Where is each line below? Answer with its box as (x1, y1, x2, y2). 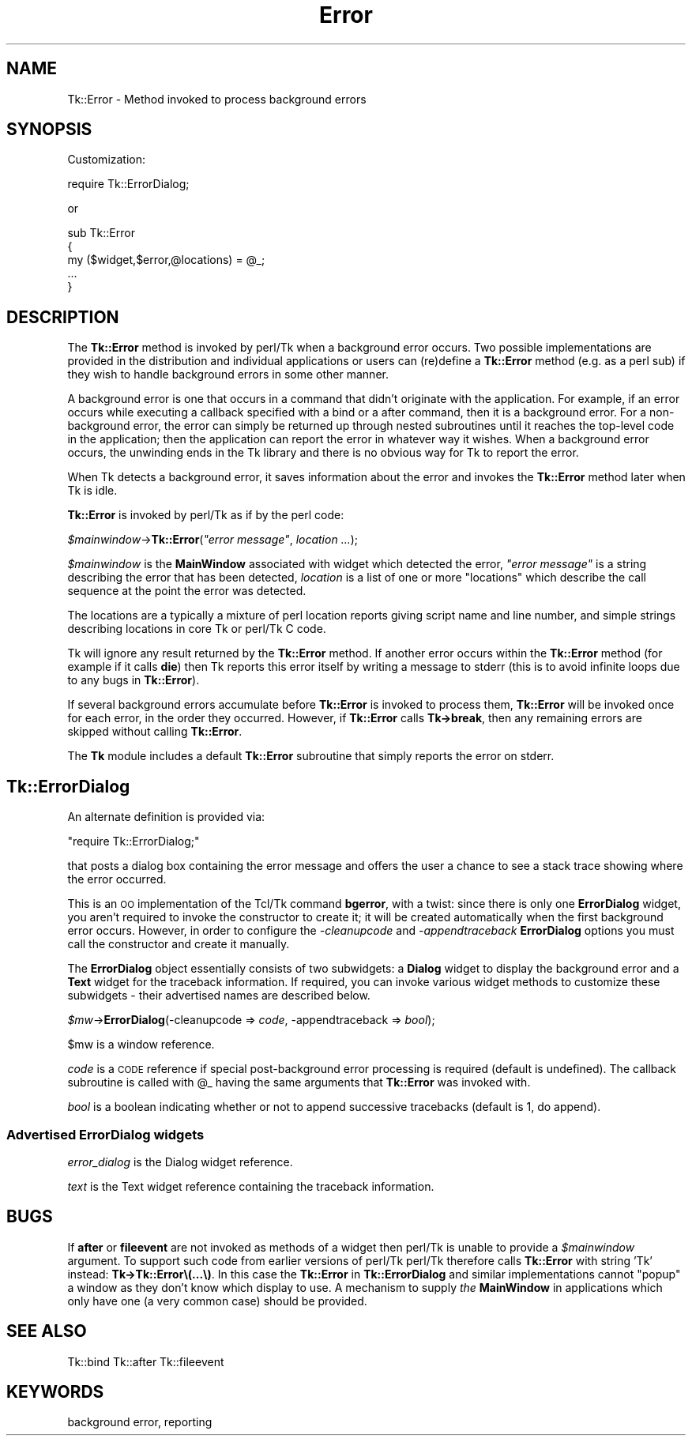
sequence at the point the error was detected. (67, 584, 307, 598)
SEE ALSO (6, 1321, 87, 1342)
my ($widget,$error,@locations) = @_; (67, 253, 265, 267)
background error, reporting (67, 1415, 212, 1429)
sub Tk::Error (67, 226, 135, 240)
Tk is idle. (67, 484, 118, 498)
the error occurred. (67, 872, 167, 887)
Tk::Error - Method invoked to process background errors (67, 92, 367, 106)
